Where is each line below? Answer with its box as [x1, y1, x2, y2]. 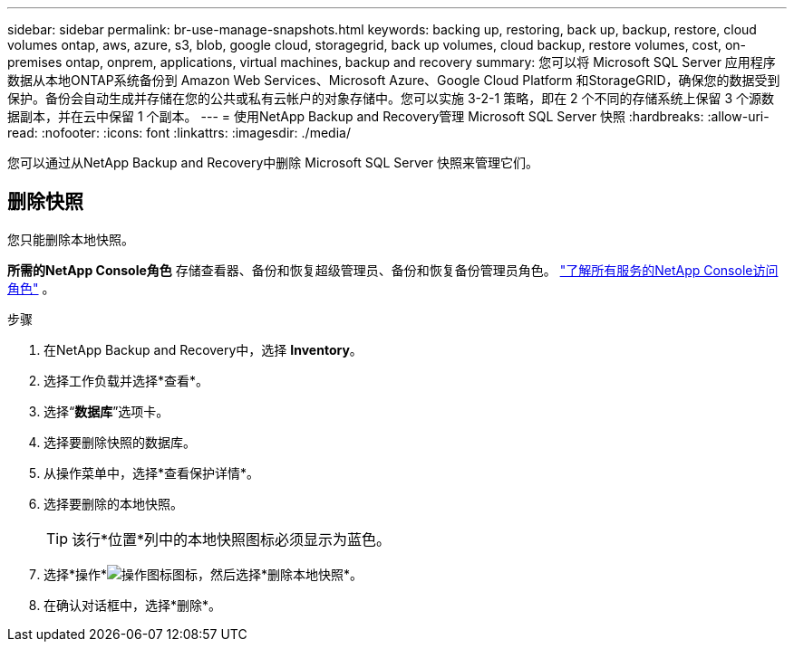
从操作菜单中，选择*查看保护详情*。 [44, 464, 260, 481]
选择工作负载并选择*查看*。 [44, 372, 209, 388]
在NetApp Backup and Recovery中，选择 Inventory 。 [44, 341, 363, 358]
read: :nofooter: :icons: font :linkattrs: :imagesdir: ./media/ [7, 125, 351, 140]
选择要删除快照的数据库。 [44, 434, 196, 450]
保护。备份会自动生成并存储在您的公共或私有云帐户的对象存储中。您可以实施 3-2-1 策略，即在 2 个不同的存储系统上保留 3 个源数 [7, 91, 775, 106]
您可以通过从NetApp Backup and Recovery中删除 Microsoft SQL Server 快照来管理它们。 [7, 155, 538, 170]
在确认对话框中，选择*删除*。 [44, 597, 222, 613]
